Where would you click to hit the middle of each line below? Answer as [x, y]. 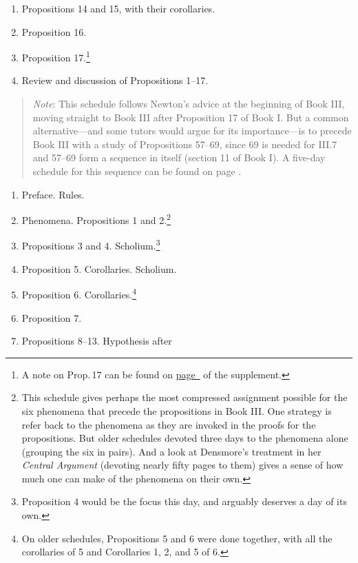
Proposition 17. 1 [56, 56]
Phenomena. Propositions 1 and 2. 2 [96, 219]
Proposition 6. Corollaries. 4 [79, 293]
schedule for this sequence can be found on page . [137, 171]
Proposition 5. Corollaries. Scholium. [99, 268]
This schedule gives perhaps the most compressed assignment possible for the [185, 397]
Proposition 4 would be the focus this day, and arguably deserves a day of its [184, 501]
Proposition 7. [52, 317]
